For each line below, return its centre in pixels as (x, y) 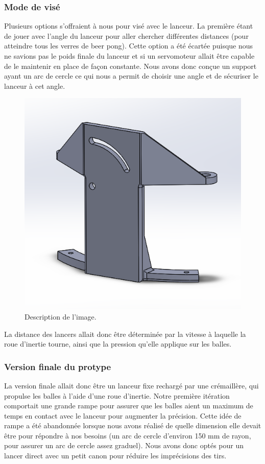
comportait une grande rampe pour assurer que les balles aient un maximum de (129, 406)
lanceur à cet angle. (35, 86)
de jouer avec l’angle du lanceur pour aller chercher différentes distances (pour (126, 35)
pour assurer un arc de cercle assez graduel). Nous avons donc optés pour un (124, 445)
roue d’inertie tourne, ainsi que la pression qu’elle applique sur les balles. (118, 344)
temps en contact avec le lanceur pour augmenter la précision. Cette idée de (123, 415)
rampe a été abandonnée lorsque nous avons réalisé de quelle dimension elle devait (133, 425)
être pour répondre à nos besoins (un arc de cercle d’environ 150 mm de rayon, (128, 435)
